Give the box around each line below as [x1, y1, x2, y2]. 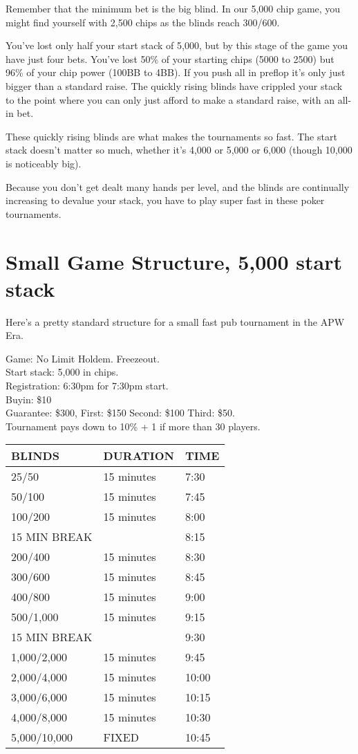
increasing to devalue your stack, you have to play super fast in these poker [6, 193, 325, 208]
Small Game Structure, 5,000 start [6, 247, 342, 275]
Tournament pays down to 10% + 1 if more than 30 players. [6, 419, 261, 433]
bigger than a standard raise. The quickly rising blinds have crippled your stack [6, 78, 343, 93]
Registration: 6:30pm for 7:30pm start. [6, 378, 169, 392]
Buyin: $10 [6, 392, 52, 406]
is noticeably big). [6, 156, 82, 170]
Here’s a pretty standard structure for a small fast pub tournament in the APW [6, 314, 345, 329]
